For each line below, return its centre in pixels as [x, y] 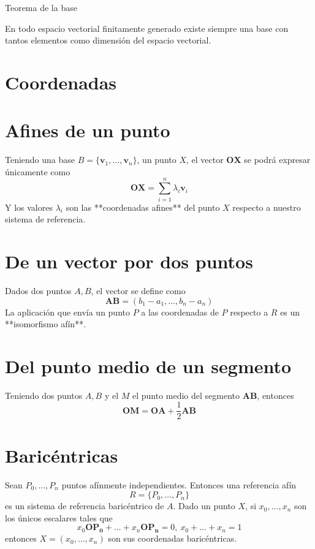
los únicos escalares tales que [59, 517]
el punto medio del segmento [186, 395]
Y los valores [29, 207]
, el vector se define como [138, 290]
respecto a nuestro [267, 207]
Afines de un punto [88, 130]
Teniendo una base [40, 160]
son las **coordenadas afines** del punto [143, 207]
